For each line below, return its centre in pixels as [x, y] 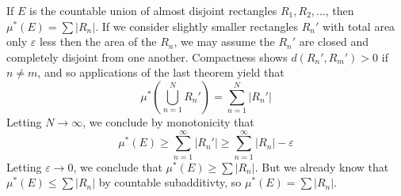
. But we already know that [322, 166]
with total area [359, 26]
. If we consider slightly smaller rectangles [197, 26]
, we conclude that [118, 166]
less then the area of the [98, 41]
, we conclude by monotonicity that [168, 121]
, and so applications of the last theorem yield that [161, 72]
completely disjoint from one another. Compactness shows [147, 57]
